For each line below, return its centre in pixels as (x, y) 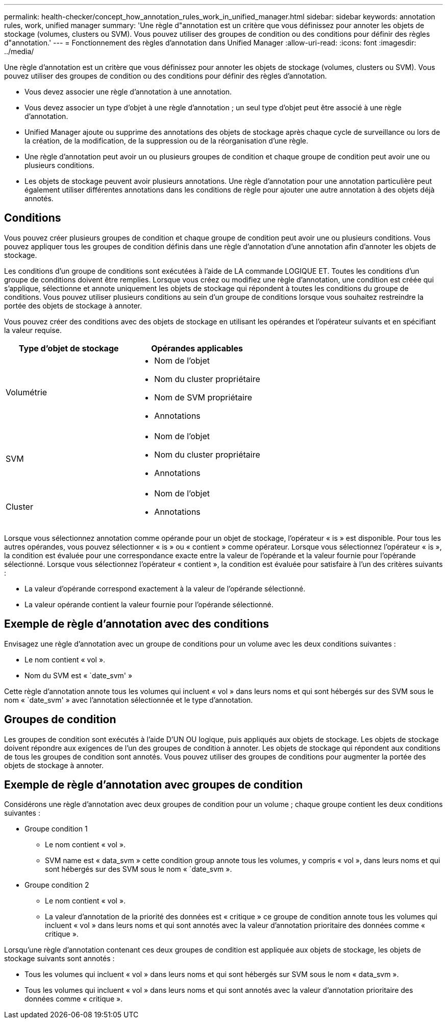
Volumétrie (27, 392)
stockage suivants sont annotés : (59, 959)
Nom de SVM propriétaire (203, 397)
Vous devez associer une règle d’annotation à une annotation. (128, 92)
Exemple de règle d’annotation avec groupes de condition (154, 784)
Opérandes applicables (197, 348)
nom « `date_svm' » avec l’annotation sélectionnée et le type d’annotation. (129, 700)
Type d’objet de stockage (69, 348)
